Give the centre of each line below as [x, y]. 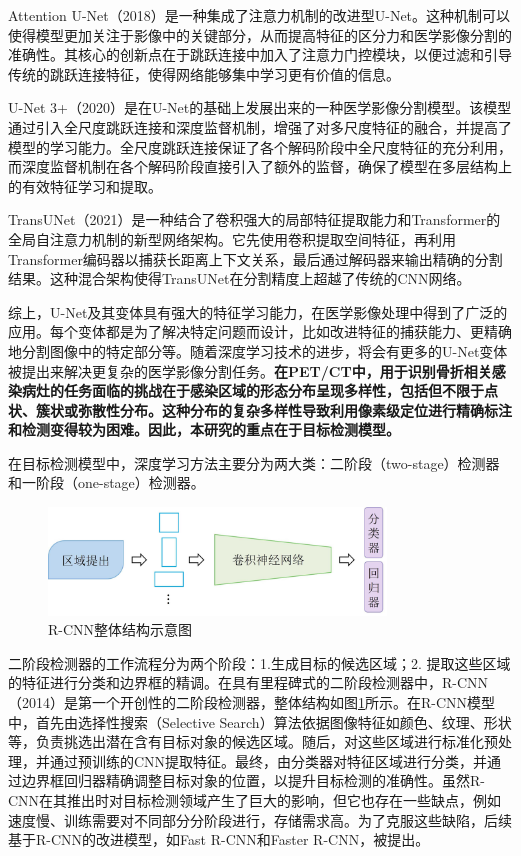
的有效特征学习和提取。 [85, 185]
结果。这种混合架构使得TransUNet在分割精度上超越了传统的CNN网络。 [239, 278]
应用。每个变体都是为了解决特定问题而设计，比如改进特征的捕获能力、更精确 [260, 331]
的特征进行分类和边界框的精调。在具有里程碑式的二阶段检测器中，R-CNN [248, 682]
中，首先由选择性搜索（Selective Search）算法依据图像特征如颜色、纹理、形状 [260, 721]
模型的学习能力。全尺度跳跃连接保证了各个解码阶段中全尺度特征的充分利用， [260, 146]
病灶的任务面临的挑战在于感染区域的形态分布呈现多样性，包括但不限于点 [259, 390]
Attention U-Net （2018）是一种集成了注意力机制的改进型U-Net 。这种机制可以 [259, 15]
